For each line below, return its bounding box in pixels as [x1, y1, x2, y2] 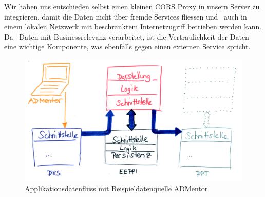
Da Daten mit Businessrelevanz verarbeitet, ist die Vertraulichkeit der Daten [4, 31, 249, 42]
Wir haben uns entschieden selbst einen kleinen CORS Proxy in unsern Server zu [4, 1, 260, 11]
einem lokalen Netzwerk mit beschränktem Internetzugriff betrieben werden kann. [4, 21, 262, 32]
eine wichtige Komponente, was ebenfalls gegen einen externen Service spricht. [4, 41, 251, 52]
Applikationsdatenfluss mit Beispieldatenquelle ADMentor [25, 183, 208, 193]
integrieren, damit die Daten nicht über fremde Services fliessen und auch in [4, 11, 247, 22]
